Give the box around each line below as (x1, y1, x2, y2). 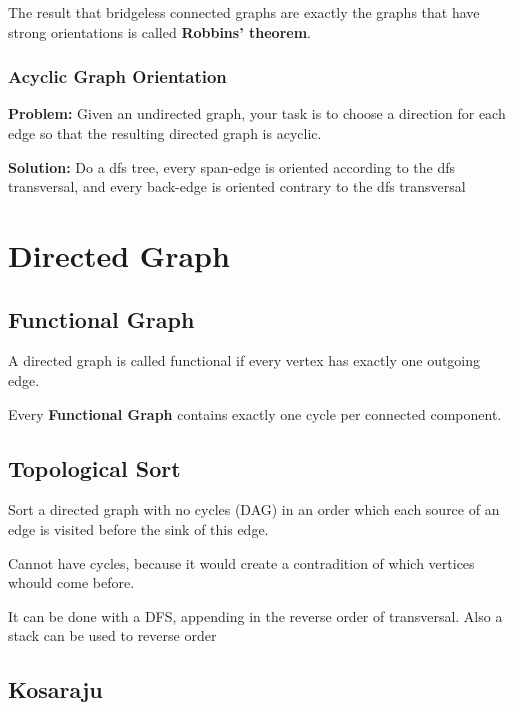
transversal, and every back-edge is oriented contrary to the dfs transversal (8, 176, 466, 197)
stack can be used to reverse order (8, 625, 217, 646)
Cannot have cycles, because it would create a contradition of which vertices (8, 552, 475, 573)
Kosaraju (8, 674, 103, 705)
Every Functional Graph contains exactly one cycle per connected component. (8, 403, 502, 424)
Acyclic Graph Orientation (8, 64, 227, 89)
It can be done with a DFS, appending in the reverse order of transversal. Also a (8, 605, 503, 626)
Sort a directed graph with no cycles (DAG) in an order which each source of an (8, 499, 500, 520)
